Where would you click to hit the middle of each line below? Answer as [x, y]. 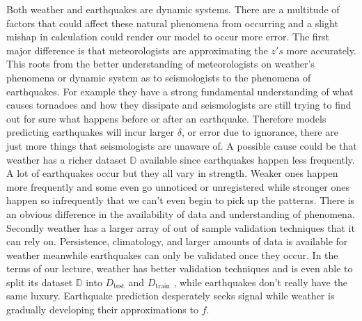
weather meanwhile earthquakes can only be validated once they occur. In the [172, 255]
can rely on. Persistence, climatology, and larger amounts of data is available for [177, 241]
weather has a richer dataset [66, 159]
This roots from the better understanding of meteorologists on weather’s [160, 64]
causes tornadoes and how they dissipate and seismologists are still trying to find [179, 105]
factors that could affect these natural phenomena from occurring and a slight [172, 23]
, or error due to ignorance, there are [260, 132]
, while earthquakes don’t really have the [260, 282]
